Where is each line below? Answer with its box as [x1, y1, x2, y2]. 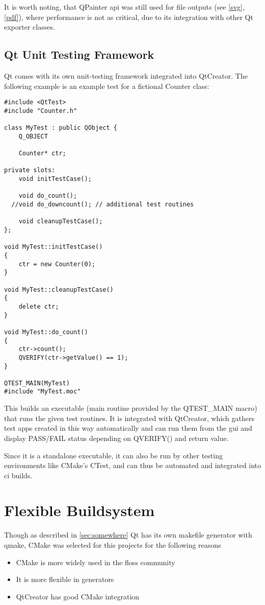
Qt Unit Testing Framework [4, 46, 154, 62]
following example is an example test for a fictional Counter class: [4, 80, 209, 91]
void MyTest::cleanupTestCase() [4, 286, 114, 293]
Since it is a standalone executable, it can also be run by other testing [4, 450, 223, 460]
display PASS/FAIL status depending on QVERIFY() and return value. [4, 432, 229, 443]
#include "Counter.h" [4, 107, 77, 114]
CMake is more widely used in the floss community [16, 556, 175, 567]
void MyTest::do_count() [4, 328, 88, 336]
